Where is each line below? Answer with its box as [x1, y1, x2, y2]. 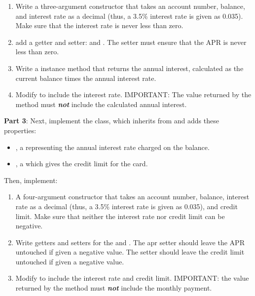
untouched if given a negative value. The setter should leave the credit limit [15, 247, 245, 257]
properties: [4, 125, 36, 135]
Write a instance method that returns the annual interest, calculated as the [15, 63, 244, 73]
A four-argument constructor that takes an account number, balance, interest [15, 191, 250, 202]
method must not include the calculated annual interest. [15, 99, 187, 109]
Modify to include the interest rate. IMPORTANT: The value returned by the [15, 89, 252, 100]
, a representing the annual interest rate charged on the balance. [15, 142, 210, 152]
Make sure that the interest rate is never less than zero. [15, 20, 183, 31]
